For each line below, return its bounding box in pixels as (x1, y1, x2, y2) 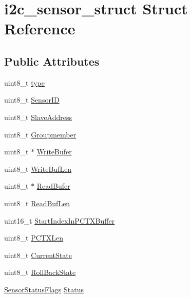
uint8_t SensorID (4, 94, 60, 105)
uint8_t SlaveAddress (4, 111, 72, 122)
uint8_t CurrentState (4, 249, 72, 260)
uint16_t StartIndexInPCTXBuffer (4, 215, 115, 226)
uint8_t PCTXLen (4, 232, 64, 243)
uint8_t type (4, 77, 45, 88)
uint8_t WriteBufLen (4, 163, 72, 174)
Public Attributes (4, 53, 100, 69)
